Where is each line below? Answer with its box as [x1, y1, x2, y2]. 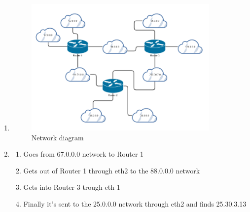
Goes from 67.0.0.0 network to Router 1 [23, 149, 144, 159]
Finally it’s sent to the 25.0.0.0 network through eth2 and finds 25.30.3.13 [23, 199, 247, 209]
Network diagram [31, 132, 84, 142]
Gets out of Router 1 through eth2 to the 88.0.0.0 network [23, 165, 200, 175]
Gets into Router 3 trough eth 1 [23, 182, 120, 192]
